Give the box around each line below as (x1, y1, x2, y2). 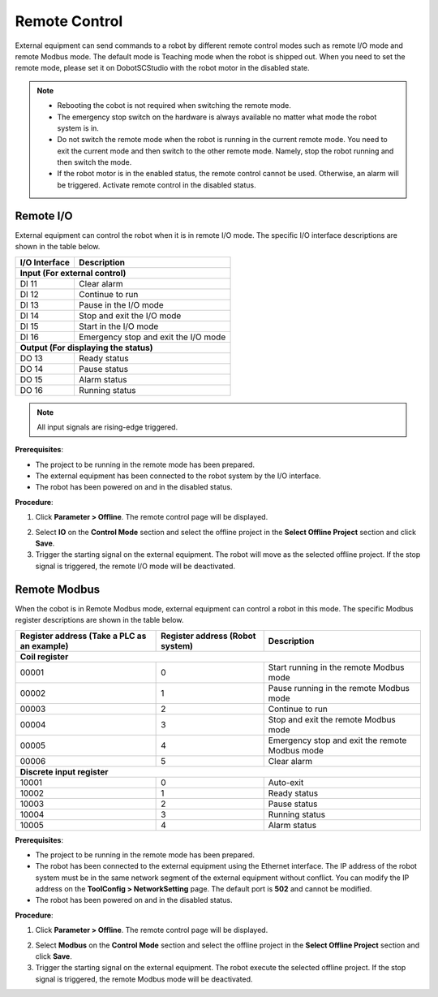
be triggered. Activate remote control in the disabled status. (57, 179, 256, 190)
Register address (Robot (161, 630, 256, 641)
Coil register (19, 650, 69, 662)
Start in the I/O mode (78, 321, 159, 332)
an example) (19, 640, 69, 651)
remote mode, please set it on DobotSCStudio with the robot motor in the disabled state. (15, 63, 310, 73)
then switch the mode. (57, 158, 132, 167)
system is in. (57, 123, 99, 133)
